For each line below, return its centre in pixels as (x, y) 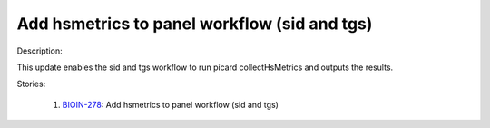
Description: (39, 51)
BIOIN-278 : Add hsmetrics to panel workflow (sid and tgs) (170, 104)
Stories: (31, 84)
